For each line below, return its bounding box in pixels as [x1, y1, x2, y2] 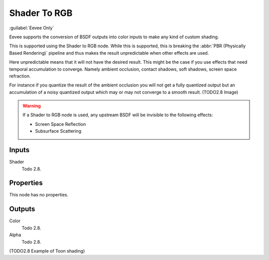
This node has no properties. [9, 192, 69, 198]
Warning [22, 103, 41, 109]
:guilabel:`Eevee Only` [9, 25, 54, 31]
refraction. [9, 73, 31, 79]
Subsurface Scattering [35, 128, 82, 134]
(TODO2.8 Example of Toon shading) [9, 248, 85, 254]
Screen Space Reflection [35, 121, 86, 127]
